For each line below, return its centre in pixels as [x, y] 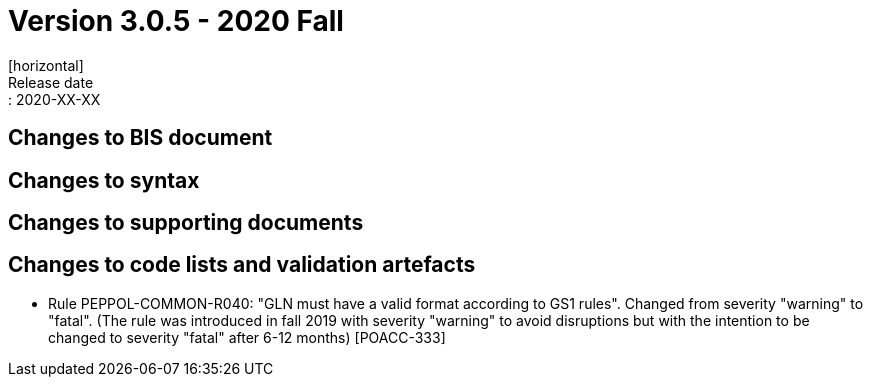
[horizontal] [46, 65]
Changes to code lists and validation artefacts [242, 265]
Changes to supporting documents [186, 223]
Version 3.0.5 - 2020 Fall [176, 21]
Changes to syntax [104, 180]
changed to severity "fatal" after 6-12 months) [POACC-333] [247, 337]
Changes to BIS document [140, 138]
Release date [51, 82]
